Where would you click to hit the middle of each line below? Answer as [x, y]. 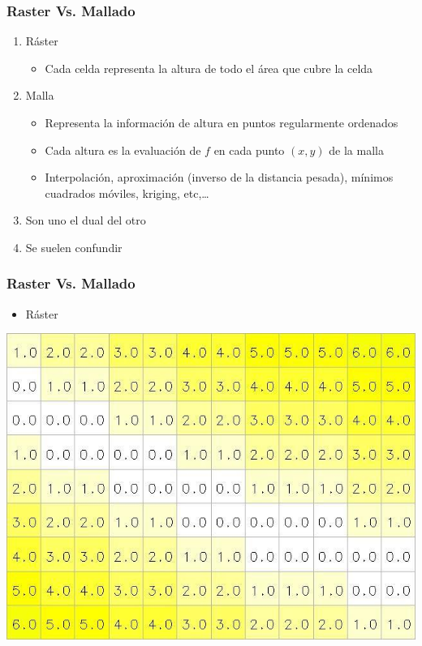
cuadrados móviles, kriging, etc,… [127, 193]
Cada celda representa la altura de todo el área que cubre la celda [209, 68]
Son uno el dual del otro [86, 220]
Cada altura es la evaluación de [123, 150]
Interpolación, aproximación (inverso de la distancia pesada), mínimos [219, 177]
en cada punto [249, 150]
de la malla [356, 150]
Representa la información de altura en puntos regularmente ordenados [222, 122]
